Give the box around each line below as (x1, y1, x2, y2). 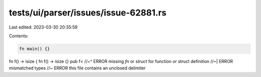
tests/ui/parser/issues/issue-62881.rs (9, 7, 167, 18)
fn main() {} (19, 46, 50, 51)
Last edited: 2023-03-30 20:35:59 (9, 24, 78, 30)
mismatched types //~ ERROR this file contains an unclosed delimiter (9, 65, 146, 71)
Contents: (9, 33, 29, 39)
